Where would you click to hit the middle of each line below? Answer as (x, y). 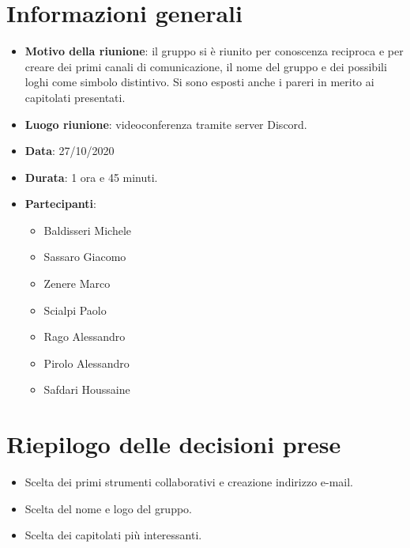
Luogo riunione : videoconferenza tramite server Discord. (166, 124)
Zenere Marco (77, 283)
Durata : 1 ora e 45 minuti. (91, 177)
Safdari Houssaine (87, 389)
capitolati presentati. (75, 97)
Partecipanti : (60, 204)
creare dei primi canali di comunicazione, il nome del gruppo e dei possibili (206, 66)
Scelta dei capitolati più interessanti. (113, 535)
